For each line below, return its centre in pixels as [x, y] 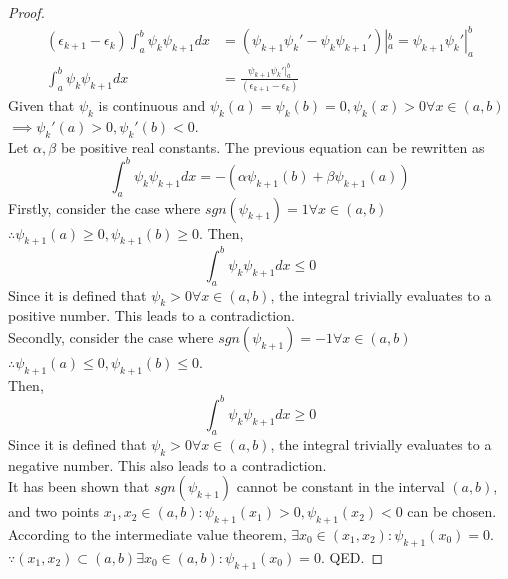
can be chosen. [452, 511]
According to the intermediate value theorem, [147, 533]
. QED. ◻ [352, 556]
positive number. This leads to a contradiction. [151, 315]
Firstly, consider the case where [104, 207]
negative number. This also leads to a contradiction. [167, 464]
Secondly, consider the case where [111, 337]
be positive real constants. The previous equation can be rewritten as [272, 146]
